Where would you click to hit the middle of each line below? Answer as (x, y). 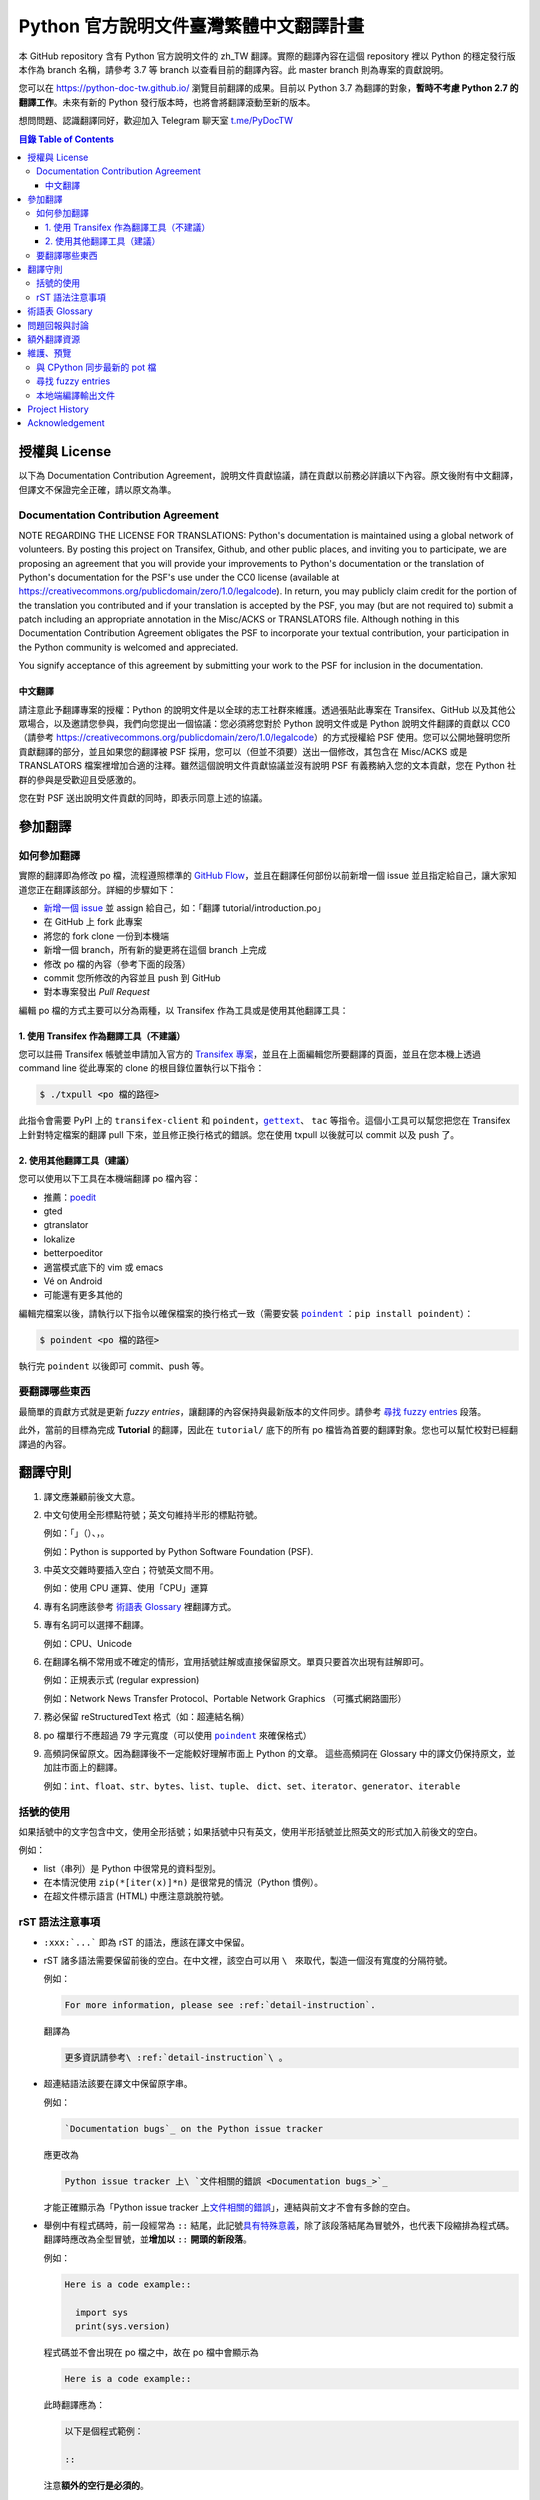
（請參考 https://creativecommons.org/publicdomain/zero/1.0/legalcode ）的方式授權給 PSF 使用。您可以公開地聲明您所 (264, 737)
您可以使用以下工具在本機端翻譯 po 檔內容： (109, 1179)
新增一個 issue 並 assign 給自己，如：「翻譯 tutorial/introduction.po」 (185, 907)
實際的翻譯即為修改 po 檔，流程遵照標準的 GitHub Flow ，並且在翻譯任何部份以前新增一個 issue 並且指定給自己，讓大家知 (267, 876)
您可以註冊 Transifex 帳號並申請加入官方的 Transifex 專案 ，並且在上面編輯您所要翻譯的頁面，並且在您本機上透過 (250, 1054)
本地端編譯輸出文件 (75, 395)
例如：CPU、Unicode (87, 1643)
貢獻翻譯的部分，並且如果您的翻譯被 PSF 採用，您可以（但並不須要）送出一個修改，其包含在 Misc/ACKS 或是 (243, 751)
